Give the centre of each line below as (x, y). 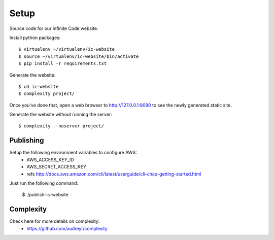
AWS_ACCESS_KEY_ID (50, 159)
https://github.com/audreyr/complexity (67, 228)
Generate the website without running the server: (61, 115)
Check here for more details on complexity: (55, 221)
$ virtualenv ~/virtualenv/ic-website (67, 49)
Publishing (27, 140)
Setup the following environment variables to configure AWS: (73, 153)
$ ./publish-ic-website (45, 195)
